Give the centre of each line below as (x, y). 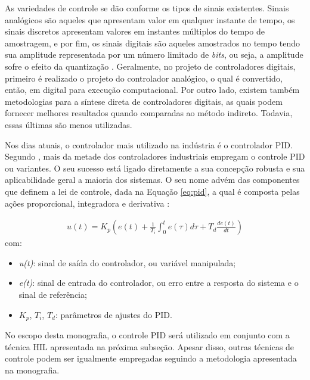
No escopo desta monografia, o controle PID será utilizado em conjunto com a (147, 334)
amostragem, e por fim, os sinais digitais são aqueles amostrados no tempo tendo (153, 43)
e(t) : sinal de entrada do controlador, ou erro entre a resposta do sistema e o (159, 283)
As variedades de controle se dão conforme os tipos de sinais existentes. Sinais (147, 8)
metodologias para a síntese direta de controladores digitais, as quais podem (144, 101)
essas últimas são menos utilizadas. (69, 124)
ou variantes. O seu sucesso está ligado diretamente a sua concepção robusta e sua (155, 168)
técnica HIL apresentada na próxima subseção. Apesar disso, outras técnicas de (150, 346)
